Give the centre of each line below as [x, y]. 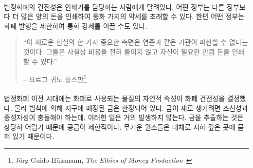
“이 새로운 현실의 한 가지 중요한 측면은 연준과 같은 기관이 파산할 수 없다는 [136, 42]
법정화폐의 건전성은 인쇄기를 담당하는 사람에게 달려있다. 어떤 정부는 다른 [114, 7]
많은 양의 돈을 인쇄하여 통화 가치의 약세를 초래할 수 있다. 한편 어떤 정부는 [133, 16]
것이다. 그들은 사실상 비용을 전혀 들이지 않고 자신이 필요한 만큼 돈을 [126, 51]
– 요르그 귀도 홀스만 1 [55, 78]
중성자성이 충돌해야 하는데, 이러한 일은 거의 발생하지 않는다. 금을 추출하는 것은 [124, 117]
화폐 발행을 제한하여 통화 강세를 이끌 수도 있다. [76, 25]
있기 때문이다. [33, 136]
